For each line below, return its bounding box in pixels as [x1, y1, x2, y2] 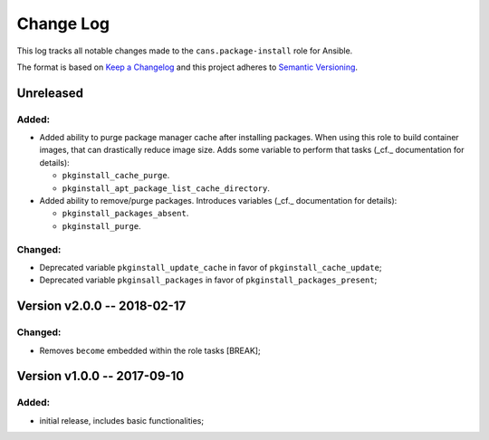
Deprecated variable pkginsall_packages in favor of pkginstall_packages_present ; [39, 274, 378, 285]
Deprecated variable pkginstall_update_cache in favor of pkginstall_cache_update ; [39, 262, 382, 273]
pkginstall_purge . [62, 220, 141, 231]
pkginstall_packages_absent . [62, 208, 189, 219]
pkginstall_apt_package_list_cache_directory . [62, 182, 271, 194]
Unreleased [16, 85, 84, 100]
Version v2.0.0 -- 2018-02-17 [16, 299, 187, 314]
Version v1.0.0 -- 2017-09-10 [16, 368, 185, 384]
